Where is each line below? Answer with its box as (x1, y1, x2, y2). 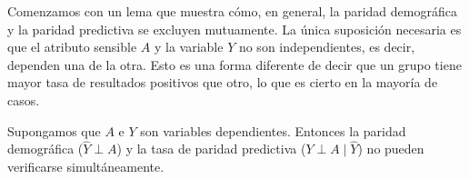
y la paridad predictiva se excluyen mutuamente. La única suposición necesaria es (7, 19, 462, 38)
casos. (7, 90, 40, 109)
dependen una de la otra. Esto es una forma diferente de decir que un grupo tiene (7, 55, 462, 74)
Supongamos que (7, 121, 101, 140)
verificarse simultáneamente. (7, 156, 165, 175)
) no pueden (357, 139, 424, 158)
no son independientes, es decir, (238, 37, 415, 56)
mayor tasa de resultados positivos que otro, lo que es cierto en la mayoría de (7, 73, 438, 92)
